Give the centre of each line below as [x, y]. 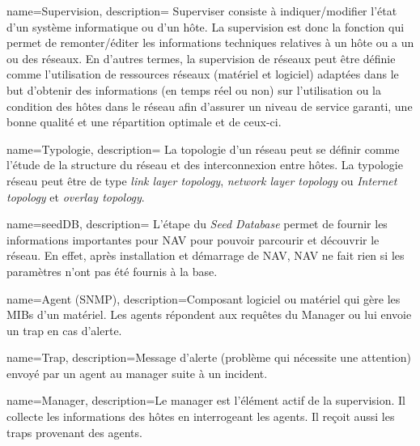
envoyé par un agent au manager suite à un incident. [137, 373]
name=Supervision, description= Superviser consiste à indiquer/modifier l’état [202, 11]
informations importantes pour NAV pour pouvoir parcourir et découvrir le [193, 239]
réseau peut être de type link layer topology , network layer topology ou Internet [202, 180]
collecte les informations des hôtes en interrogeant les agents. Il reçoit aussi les [201, 416]
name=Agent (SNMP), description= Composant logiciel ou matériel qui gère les [204, 298]
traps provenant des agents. [74, 432]
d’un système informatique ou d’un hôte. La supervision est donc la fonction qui [206, 26]
